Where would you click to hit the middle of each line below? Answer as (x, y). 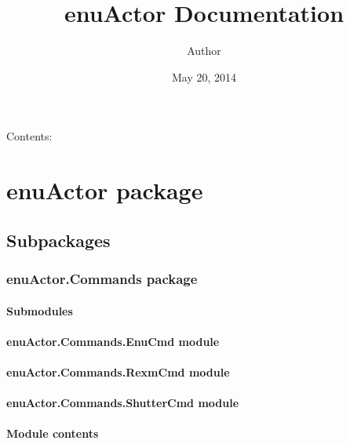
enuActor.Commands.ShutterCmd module (123, 403)
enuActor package (105, 190)
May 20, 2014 (204, 76)
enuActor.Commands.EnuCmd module (113, 341)
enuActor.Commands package (102, 278)
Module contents (53, 433)
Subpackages (58, 240)
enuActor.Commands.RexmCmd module (118, 371)
